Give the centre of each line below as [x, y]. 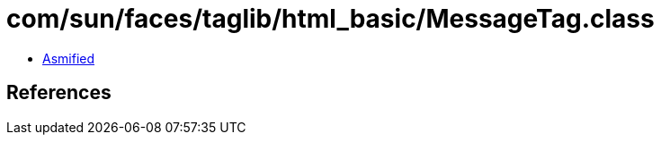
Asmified [69, 58]
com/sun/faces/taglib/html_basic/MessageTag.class [330, 19]
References [59, 93]
